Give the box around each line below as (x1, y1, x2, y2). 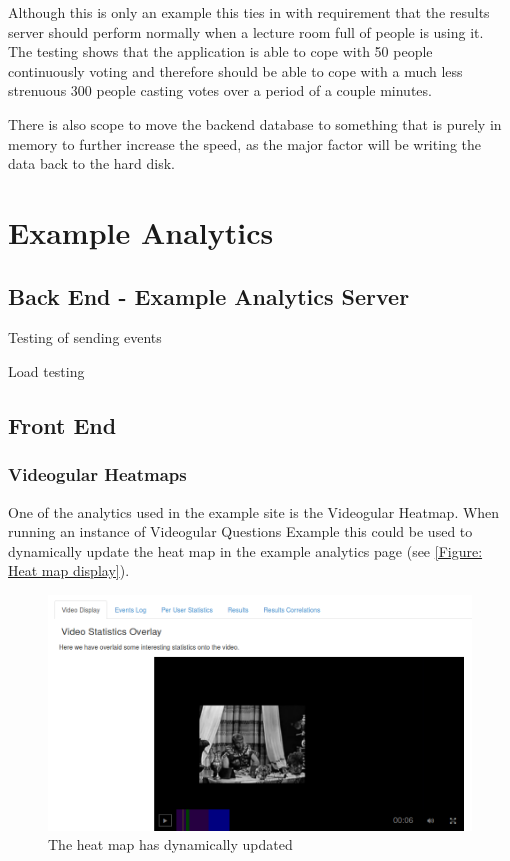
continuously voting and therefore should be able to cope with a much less (8, 60, 463, 81)
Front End (8, 409, 117, 440)
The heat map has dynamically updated (48, 834, 293, 855)
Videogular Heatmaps (8, 462, 187, 487)
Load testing (8, 360, 85, 381)
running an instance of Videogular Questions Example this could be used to (8, 521, 473, 542)
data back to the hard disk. (8, 153, 175, 174)
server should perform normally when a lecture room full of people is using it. (8, 21, 484, 42)
